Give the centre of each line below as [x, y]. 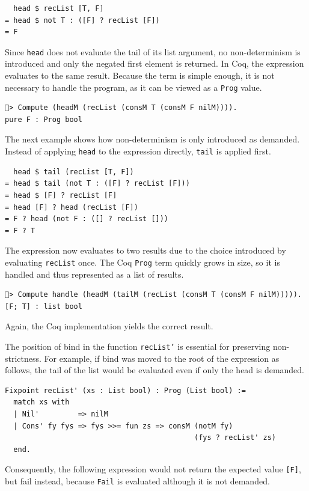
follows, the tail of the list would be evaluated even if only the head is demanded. [155, 370]
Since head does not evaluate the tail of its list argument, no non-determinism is [153, 51]
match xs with [41, 402]
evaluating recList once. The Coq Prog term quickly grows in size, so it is [142, 262]
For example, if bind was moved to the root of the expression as [162, 358]
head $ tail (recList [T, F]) [74, 172]
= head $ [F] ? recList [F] [61, 195]
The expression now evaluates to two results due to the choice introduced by [145, 250]
